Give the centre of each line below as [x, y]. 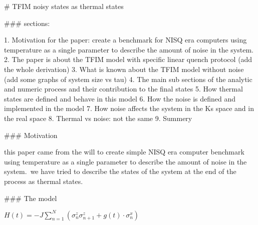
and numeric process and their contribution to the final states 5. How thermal [123, 89]
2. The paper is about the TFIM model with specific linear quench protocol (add [128, 59]
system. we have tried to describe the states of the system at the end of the [120, 171]
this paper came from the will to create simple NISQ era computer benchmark [124, 152]
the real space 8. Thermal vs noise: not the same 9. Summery [98, 118]
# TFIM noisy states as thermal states [64, 6]
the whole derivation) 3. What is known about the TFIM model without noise [124, 69]
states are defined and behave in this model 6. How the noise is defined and [120, 98]
